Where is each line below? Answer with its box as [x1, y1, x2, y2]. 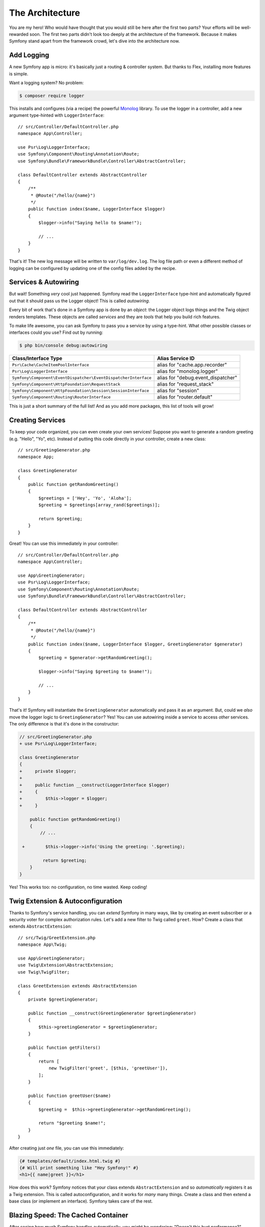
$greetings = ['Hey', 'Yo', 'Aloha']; [38, 495, 132, 501]
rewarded [9, 31, 29, 37]
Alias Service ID [157, 355, 195, 362]
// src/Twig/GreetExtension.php [18, 935, 96, 940]
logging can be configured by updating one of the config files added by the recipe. [9, 265, 177, 271]
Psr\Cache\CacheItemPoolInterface [12, 362, 89, 368]
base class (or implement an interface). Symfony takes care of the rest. [9, 1198, 153, 1204]
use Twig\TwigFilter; [18, 969, 70, 975]
